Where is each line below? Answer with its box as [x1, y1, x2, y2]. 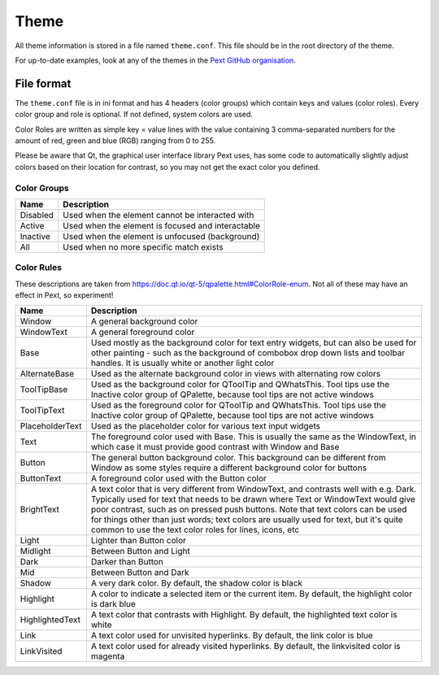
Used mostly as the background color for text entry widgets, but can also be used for [90, 337, 417, 349]
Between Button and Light [90, 546, 190, 557]
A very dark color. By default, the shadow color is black [90, 577, 303, 589]
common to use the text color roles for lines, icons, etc [90, 525, 300, 536]
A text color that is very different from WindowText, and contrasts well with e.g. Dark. [90, 484, 417, 495]
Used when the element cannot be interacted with [62, 209, 254, 220]
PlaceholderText [20, 420, 82, 432]
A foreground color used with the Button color [90, 472, 267, 484]
